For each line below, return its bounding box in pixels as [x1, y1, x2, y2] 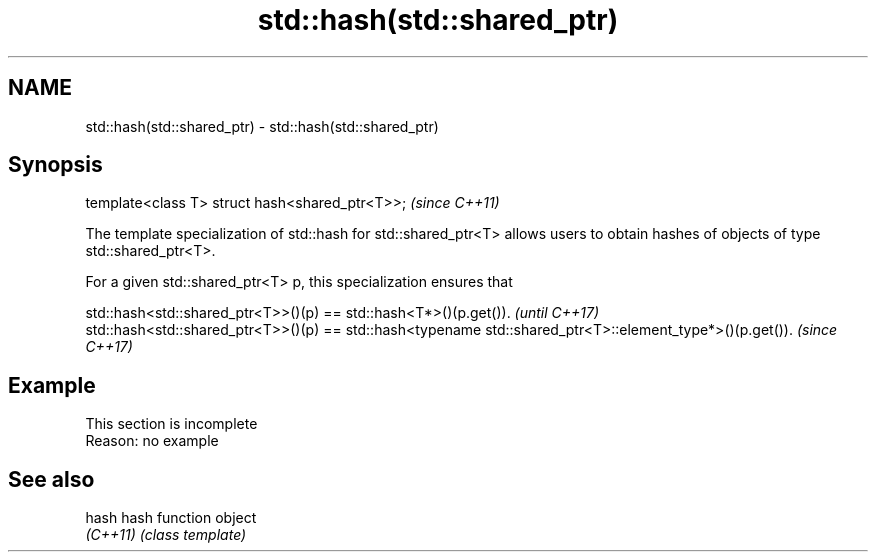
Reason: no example [85, 432, 219, 450]
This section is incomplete [85, 415, 258, 433]
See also [8, 466, 95, 492]
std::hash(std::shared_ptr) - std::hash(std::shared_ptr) [85, 117, 439, 135]
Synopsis [8, 152, 103, 178]
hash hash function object [85, 509, 257, 527]
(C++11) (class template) [85, 526, 247, 544]
